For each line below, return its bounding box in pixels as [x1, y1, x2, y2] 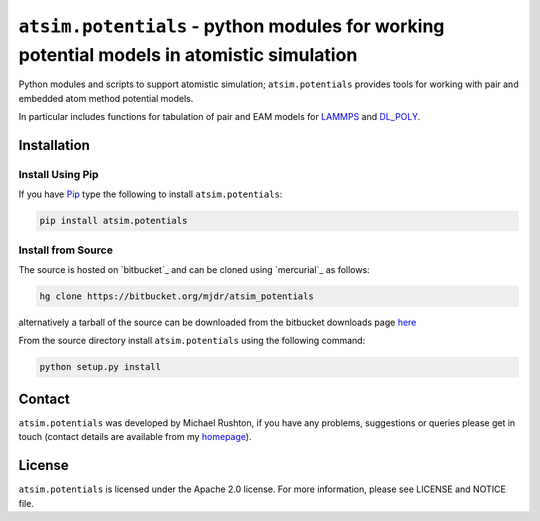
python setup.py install [39, 361, 162, 373]
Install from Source [18, 243, 114, 257]
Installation [18, 136, 90, 154]
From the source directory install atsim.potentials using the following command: [18, 335, 366, 347]
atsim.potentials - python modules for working [18, 15, 445, 37]
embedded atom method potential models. [18, 92, 194, 104]
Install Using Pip [18, 167, 99, 181]
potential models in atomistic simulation [18, 43, 358, 66]
